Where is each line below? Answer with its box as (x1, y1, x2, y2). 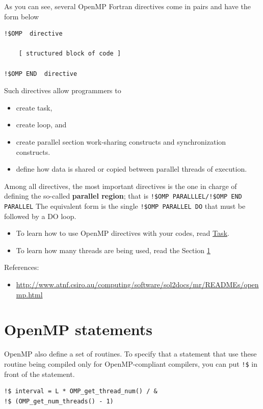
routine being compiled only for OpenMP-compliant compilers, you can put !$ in (4, 358, 257, 369)
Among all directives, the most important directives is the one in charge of (4, 180, 237, 191)
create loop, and (16, 119, 67, 130)
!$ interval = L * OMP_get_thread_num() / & (4, 388, 157, 395)
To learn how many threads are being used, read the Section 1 (16, 244, 211, 255)
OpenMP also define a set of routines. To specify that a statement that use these (4, 348, 257, 359)
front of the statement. (4, 368, 75, 379)
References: (4, 262, 39, 272)
